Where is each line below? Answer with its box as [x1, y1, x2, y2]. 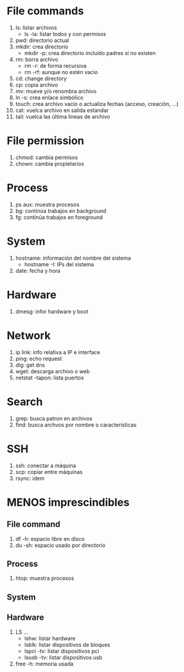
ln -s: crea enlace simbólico [15, 94, 84, 101]
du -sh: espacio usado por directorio [15, 542, 106, 549]
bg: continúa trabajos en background [15, 207, 107, 214]
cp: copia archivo [15, 81, 58, 88]
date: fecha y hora [15, 267, 61, 274]
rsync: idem [15, 475, 45, 482]
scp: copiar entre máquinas [15, 468, 83, 475]
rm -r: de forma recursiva [24, 62, 87, 69]
